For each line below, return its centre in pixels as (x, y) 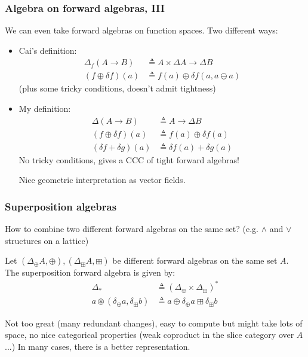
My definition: (45, 109)
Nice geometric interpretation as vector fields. (102, 180)
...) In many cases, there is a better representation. (98, 346)
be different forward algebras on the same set (195, 260)
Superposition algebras (61, 206)
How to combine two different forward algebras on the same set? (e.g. (132, 229)
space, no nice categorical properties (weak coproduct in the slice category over (150, 335)
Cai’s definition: (48, 50)
